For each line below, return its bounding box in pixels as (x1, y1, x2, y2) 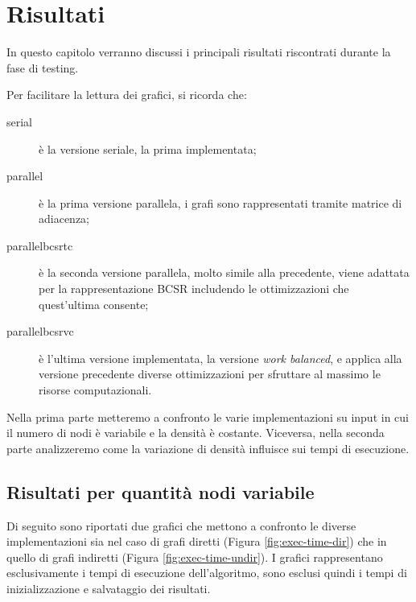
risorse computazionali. (39, 381, 152, 398)
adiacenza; (39, 210, 89, 227)
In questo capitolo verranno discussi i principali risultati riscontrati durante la (6, 43, 391, 60)
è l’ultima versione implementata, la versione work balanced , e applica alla (39, 349, 402, 366)
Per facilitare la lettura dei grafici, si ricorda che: (6, 86, 247, 103)
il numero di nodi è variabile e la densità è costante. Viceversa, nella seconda (6, 424, 385, 441)
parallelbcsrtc (6, 237, 73, 254)
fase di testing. (6, 59, 79, 76)
